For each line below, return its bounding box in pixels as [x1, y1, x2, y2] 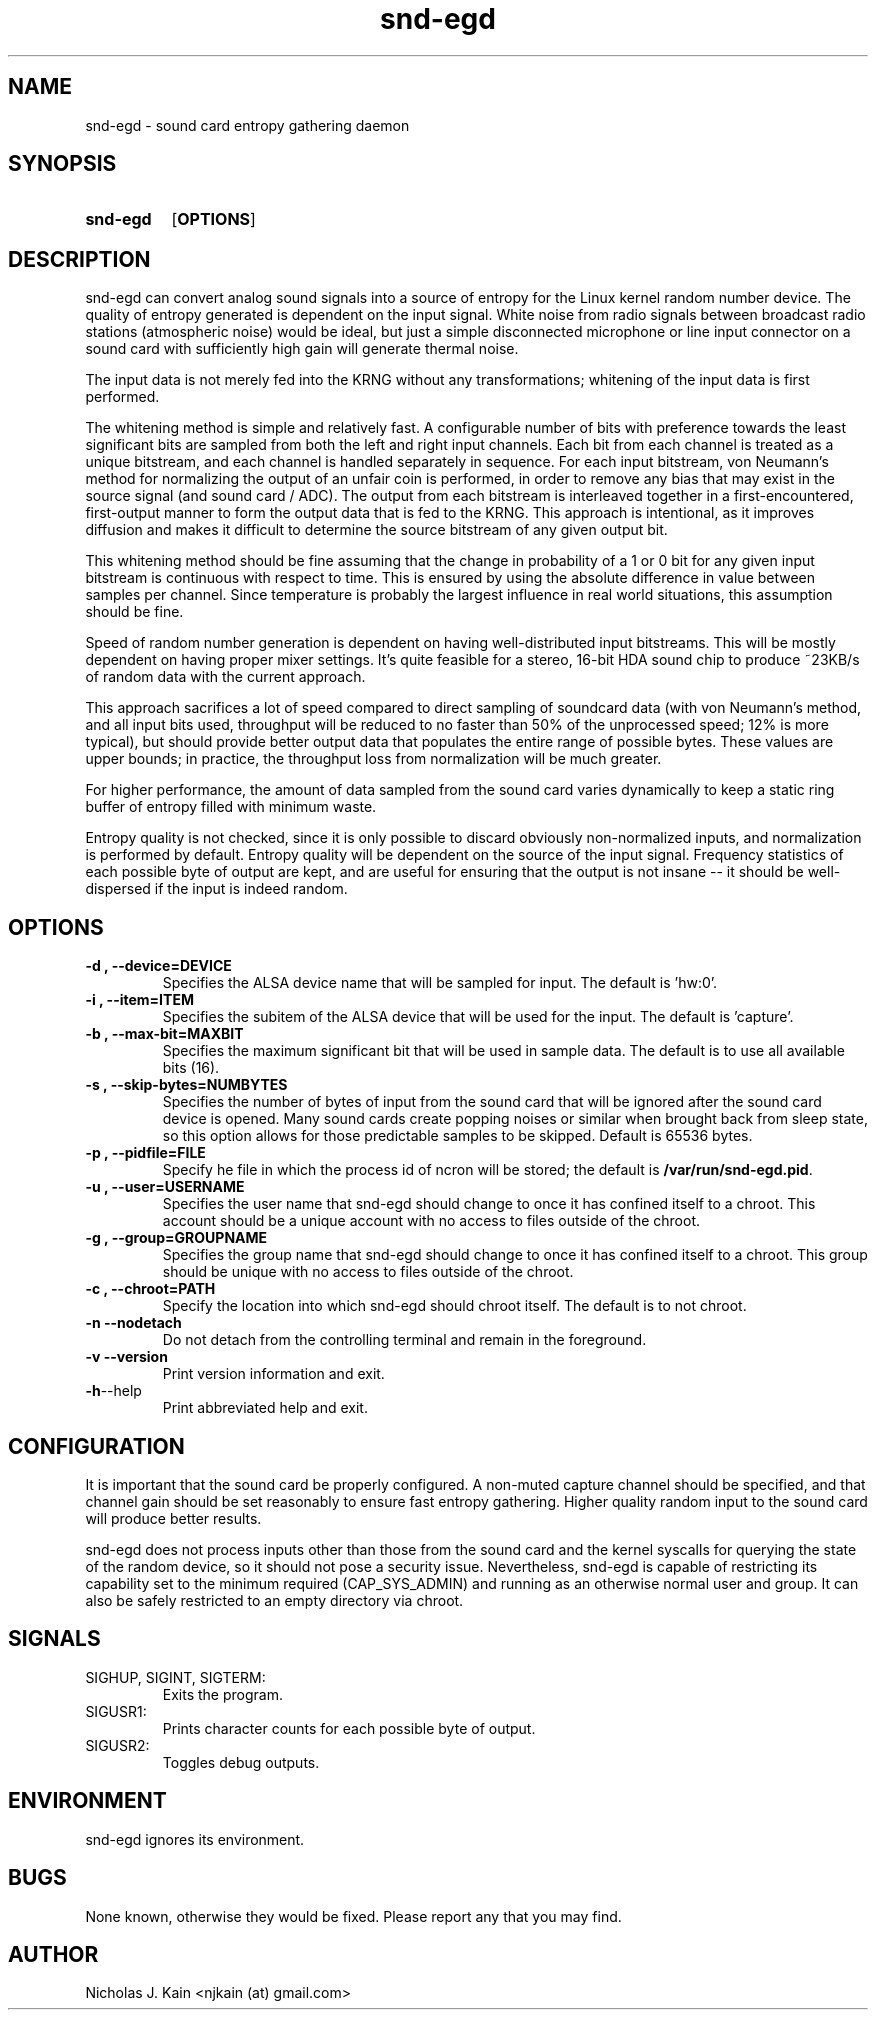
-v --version [85, 1348, 168, 1366]
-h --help [85, 1382, 142, 1400]
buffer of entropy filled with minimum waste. [85, 798, 377, 816]
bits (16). [162, 1059, 220, 1077]
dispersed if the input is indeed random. [85, 880, 348, 898]
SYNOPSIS [8, 151, 117, 177]
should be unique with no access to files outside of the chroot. [162, 1263, 574, 1281]
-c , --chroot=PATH [85, 1280, 216, 1298]
